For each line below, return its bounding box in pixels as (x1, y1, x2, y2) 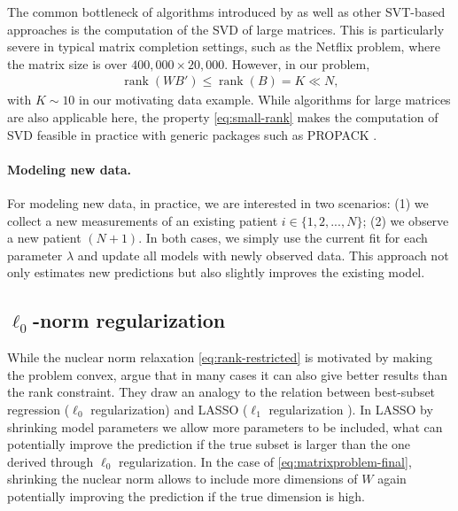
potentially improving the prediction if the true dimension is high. (7, 486, 365, 505)
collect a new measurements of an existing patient (7, 211, 278, 229)
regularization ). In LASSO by (268, 399, 433, 418)
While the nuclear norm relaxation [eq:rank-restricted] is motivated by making (7, 348, 432, 367)
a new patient (7, 228, 82, 247)
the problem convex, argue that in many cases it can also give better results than (7, 365, 448, 383)
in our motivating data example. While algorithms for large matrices (79, 90, 451, 109)
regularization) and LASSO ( (90, 399, 248, 418)
